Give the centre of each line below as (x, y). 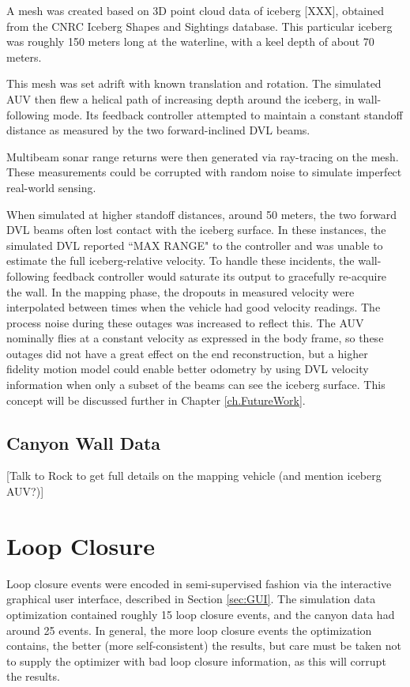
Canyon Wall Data (84, 442)
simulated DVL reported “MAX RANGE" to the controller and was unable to (195, 245)
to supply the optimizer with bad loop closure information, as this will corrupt (196, 661)
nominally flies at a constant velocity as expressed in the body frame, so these (195, 338)
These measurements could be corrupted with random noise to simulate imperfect (204, 172)
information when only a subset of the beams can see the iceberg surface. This (196, 385)
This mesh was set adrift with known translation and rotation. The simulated (194, 83)
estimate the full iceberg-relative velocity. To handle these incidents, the (181, 260)
